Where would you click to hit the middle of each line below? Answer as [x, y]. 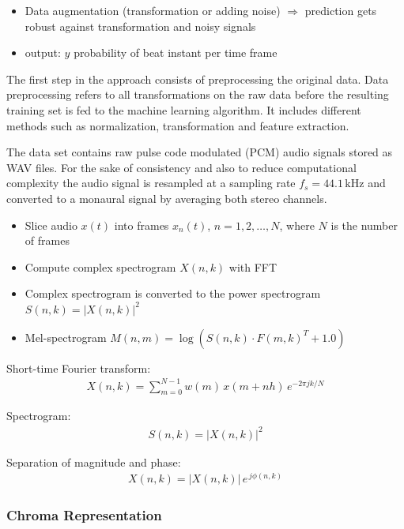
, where [297, 225]
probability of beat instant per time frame [176, 53]
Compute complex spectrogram [100, 266]
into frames [142, 225]
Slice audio [51, 225]
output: [43, 53]
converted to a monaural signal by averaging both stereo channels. [167, 198]
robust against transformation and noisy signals [140, 26]
